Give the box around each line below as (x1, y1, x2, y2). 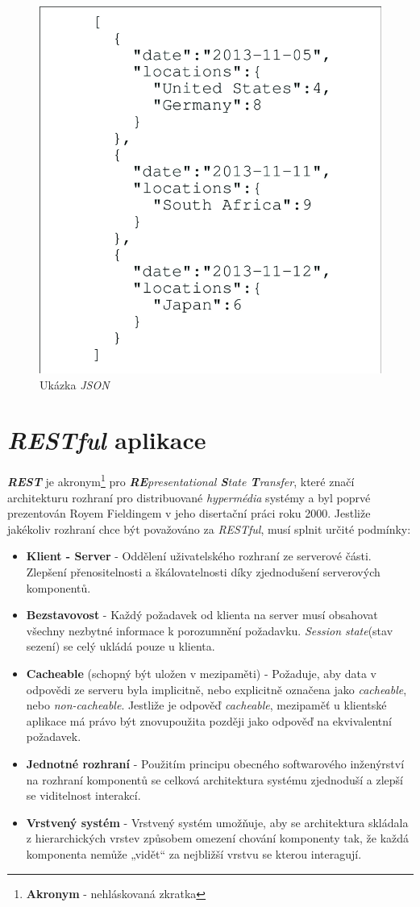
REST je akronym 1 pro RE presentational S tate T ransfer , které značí (7, 471, 355, 490)
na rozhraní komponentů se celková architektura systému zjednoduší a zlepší (26, 771, 403, 788)
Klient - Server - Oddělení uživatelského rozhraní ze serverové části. (26, 547, 372, 564)
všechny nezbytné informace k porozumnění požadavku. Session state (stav (26, 622, 393, 639)
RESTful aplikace (7, 423, 206, 457)
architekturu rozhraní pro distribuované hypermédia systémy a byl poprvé (7, 489, 371, 506)
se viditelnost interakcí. (26, 787, 141, 804)
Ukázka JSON (40, 376, 110, 393)
